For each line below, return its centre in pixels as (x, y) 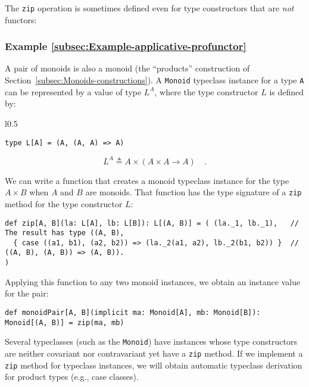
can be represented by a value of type (73, 91)
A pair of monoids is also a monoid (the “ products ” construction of (127, 68)
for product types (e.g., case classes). (72, 377)
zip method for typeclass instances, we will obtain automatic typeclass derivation (154, 365)
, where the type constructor (206, 91)
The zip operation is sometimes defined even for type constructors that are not (149, 8)
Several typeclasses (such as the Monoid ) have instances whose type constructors (151, 341)
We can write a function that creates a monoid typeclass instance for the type (147, 180)
